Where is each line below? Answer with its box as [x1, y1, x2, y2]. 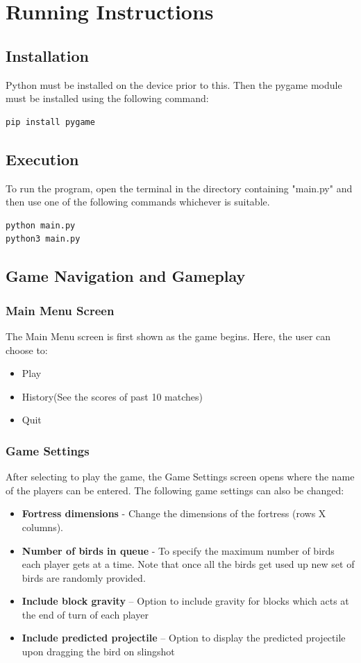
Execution [6, 148, 79, 169]
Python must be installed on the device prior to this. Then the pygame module [6, 77, 342, 92]
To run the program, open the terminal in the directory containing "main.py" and [6, 181, 353, 195]
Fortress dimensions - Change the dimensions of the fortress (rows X [22, 506, 326, 521]
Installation [6, 44, 89, 66]
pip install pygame [6, 117, 95, 127]
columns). [22, 519, 63, 534]
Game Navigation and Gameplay [6, 265, 246, 287]
